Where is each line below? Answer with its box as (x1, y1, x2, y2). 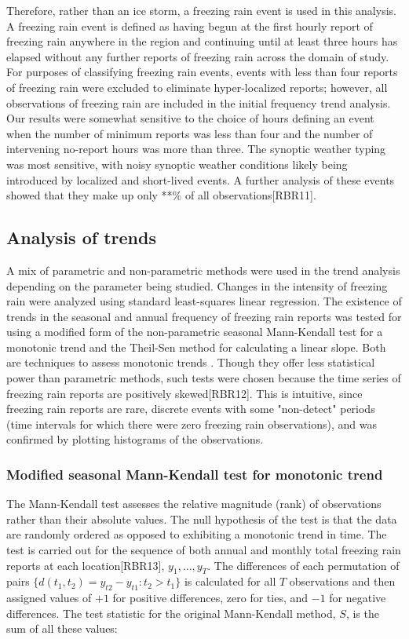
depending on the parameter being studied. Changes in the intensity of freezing (6, 277, 388, 294)
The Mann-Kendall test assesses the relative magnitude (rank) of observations (6, 495, 382, 512)
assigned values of (6, 590, 92, 606)
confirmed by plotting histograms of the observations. (6, 431, 264, 447)
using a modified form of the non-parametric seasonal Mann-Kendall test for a (6, 323, 383, 340)
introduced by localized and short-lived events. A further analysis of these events (6, 171, 395, 188)
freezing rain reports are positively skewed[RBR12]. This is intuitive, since (6, 385, 363, 401)
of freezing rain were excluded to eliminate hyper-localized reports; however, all (6, 79, 388, 95)
